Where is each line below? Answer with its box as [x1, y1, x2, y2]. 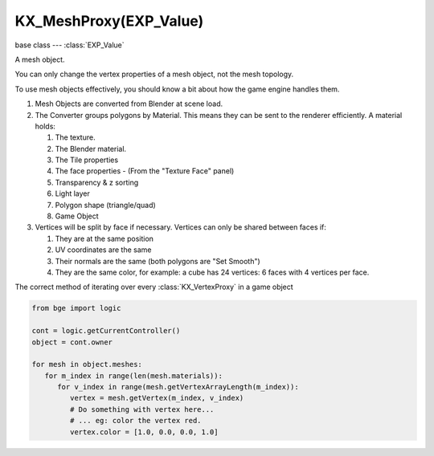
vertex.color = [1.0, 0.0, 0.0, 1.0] [69, 427, 219, 437]
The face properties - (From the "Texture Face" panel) [55, 166, 235, 176]
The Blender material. [55, 144, 127, 153]
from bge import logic [31, 303, 121, 313]
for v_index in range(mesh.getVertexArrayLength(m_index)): [57, 382, 299, 392]
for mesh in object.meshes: [31, 360, 142, 369]
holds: [35, 121, 56, 131]
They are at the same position [55, 234, 154, 243]
